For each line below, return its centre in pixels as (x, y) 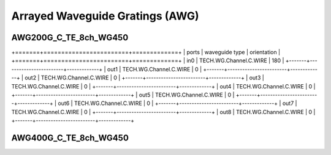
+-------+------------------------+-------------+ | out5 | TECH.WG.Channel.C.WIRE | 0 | (123, 95)
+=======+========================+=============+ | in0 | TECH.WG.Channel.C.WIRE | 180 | (148, 60)
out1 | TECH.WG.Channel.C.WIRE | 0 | (154, 69)
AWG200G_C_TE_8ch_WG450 (70, 38)
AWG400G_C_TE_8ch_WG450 (70, 138)
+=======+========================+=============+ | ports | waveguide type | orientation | (146, 52)
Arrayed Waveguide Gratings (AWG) (105, 16)
